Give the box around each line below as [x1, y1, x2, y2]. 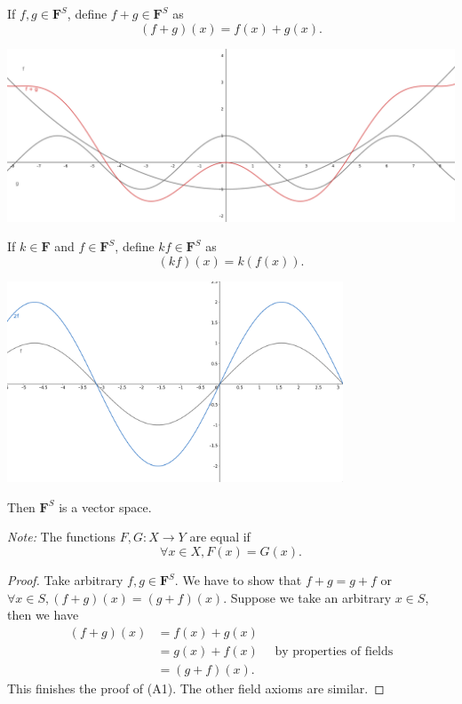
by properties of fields [275, 645, 394, 658]
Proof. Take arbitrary [7, 571, 123, 589]
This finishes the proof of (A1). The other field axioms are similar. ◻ [7, 678, 385, 697]
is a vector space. [59, 497, 152, 516]
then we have [7, 605, 79, 624]
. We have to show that [174, 571, 302, 589]
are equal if [189, 527, 251, 546]
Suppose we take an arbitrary [230, 588, 392, 606]
